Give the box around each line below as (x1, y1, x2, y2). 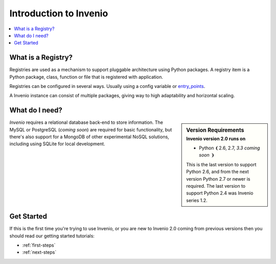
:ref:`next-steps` (22, 249, 57, 255)
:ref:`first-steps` (22, 242, 56, 248)
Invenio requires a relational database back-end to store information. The (9, 119, 164, 125)
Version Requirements (186, 127, 244, 134)
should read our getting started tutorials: (9, 233, 95, 239)
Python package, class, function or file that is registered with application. (9, 74, 164, 80)
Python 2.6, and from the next (186, 169, 249, 175)
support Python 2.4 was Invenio (186, 190, 254, 196)
